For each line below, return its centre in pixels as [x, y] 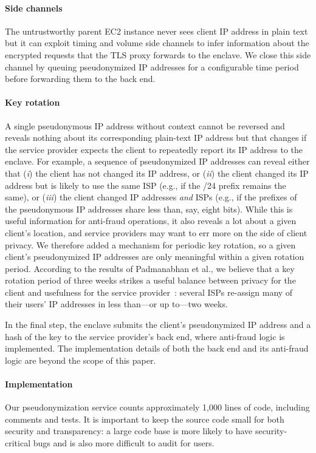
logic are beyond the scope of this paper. [81, 360]
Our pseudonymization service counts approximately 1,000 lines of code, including [157, 407]
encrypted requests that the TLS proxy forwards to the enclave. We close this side [158, 54]
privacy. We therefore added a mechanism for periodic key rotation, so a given [150, 244]
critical [18, 443]
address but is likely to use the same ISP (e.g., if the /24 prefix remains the [146, 185]
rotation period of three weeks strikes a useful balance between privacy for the [150, 280]
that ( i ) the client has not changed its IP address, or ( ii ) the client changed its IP [157, 173]
